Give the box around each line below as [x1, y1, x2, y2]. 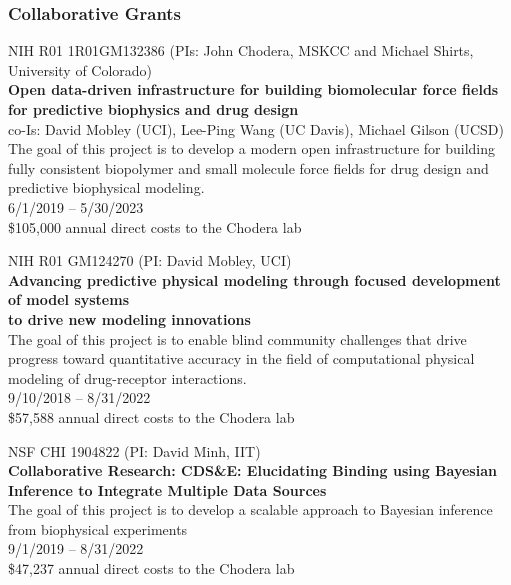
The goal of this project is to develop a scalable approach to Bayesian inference [8, 499, 493, 520]
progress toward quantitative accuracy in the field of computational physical [8, 348, 475, 369]
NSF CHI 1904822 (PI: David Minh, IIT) [8, 440, 261, 461]
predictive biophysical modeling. [8, 177, 205, 198]
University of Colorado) [8, 59, 153, 80]
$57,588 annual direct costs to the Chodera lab [8, 406, 295, 427]
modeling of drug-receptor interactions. [8, 367, 247, 388]
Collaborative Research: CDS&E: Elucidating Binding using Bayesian [8, 460, 497, 481]
